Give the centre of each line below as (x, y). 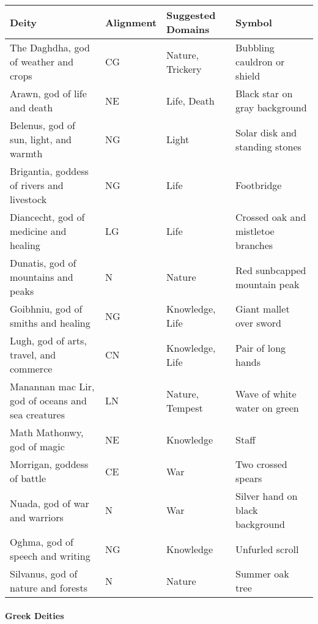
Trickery (184, 69)
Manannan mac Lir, (52, 386)
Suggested (191, 15)
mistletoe (255, 231)
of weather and (42, 61)
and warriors (37, 517)
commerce (31, 369)
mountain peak (268, 284)
